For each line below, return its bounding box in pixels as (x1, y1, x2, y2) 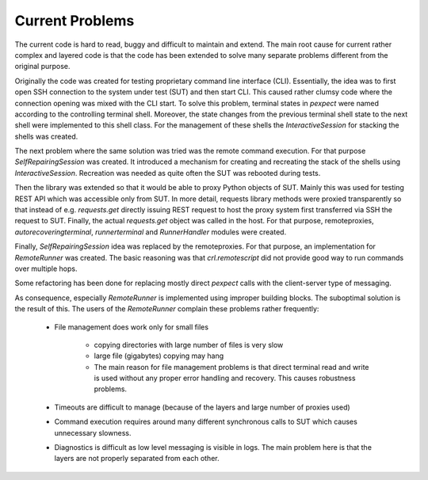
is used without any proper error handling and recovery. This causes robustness (94, 373, 356, 383)
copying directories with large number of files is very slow (94, 340, 284, 349)
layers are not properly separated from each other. (54, 454, 220, 463)
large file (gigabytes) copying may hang (94, 351, 224, 360)
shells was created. (14, 131, 78, 141)
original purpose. (14, 62, 71, 71)
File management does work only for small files (54, 322, 209, 332)
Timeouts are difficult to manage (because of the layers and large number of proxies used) (54, 402, 350, 412)
